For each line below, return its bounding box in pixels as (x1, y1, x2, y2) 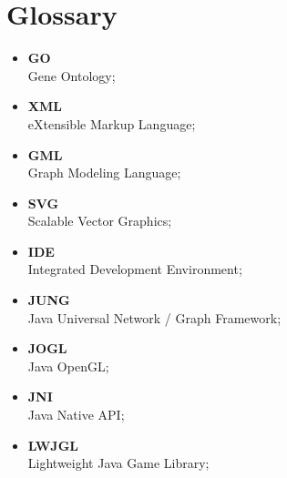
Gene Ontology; (27, 66, 116, 85)
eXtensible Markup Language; (27, 114, 196, 133)
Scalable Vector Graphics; (27, 211, 172, 230)
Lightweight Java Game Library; (27, 453, 210, 473)
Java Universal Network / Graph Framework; (27, 308, 282, 327)
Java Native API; (27, 405, 125, 424)
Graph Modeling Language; (27, 163, 181, 182)
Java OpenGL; (27, 356, 109, 375)
